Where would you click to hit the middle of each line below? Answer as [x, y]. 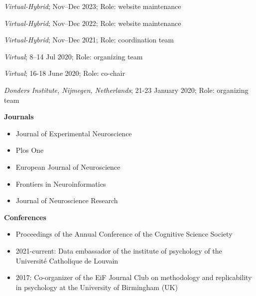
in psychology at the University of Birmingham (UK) [97, 287]
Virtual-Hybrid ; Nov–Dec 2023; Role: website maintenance [93, 6]
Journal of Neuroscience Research [67, 200]
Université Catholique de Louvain [67, 260]
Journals [19, 117]
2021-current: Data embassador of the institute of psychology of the [119, 250]
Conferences [25, 217]
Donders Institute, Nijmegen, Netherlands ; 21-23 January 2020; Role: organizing [126, 90]
